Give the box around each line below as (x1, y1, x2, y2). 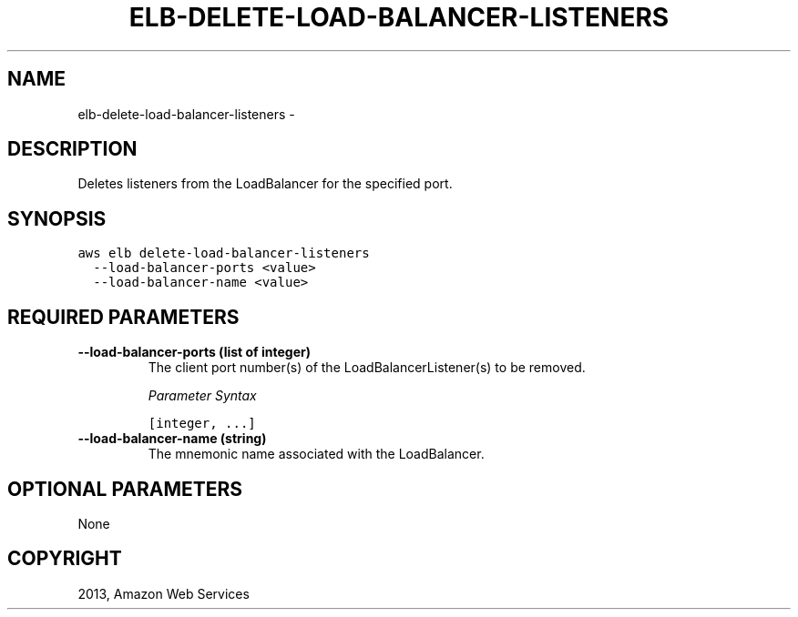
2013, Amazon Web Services (77, 585, 250, 602)
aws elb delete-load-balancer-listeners (77, 246, 370, 261)
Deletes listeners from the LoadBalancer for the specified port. (77, 176, 453, 192)
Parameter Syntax (148, 388, 257, 404)
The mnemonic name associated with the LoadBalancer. (148, 446, 485, 462)
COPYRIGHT (7, 547, 122, 571)
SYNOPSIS (7, 207, 107, 230)
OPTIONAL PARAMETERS (7, 477, 243, 501)
